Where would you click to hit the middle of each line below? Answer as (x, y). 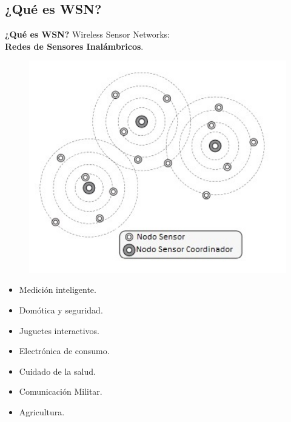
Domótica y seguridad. (61, 310)
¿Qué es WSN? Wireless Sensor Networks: (87, 34)
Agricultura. (42, 412)
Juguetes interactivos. (59, 330)
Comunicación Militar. (61, 391)
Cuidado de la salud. (57, 371)
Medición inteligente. (58, 290)
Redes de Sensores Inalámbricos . (74, 46)
